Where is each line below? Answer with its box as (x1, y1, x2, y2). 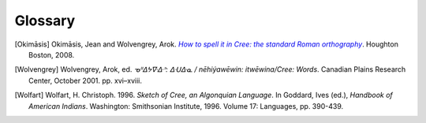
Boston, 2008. (28, 50, 75, 59)
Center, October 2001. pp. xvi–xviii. (28, 76, 142, 85)
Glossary (14, 12, 76, 29)
